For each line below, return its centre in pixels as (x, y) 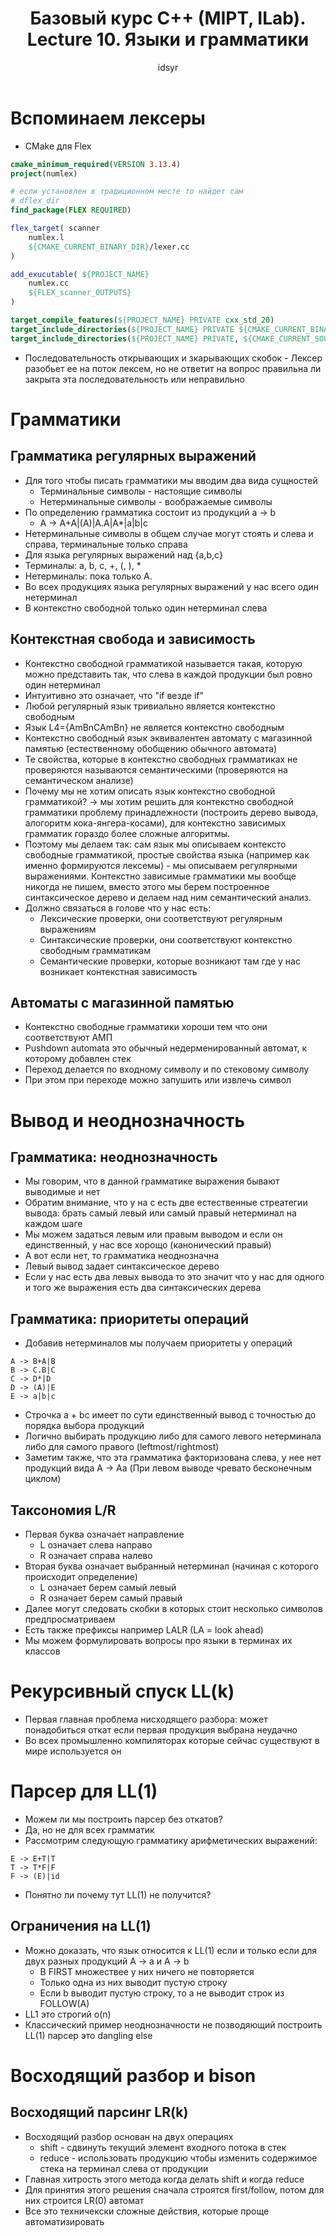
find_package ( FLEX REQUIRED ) (71, 210)
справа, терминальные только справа (106, 544)
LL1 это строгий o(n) (68, 2014)
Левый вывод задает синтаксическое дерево (122, 1266)
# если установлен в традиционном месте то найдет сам (127, 192)
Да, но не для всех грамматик (89, 1829)
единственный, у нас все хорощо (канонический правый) (148, 1245)
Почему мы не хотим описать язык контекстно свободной (150, 791)
